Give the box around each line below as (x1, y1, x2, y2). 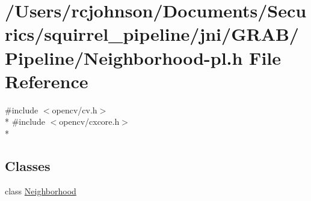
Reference (5, 68, 88, 93)
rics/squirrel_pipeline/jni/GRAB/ (5, 22, 299, 46)
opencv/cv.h (52, 103, 97, 116)
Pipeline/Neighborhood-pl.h (5, 45, 243, 70)
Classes (5, 156, 51, 175)
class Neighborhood (5, 184, 76, 197)
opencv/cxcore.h (59, 115, 120, 128)
